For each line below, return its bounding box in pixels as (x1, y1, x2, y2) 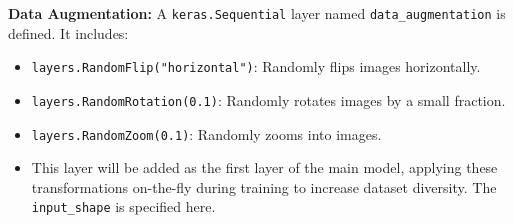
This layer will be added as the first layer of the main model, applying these (31, 157, 498, 178)
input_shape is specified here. (31, 196, 216, 217)
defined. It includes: (8, 22, 129, 43)
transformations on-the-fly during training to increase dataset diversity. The (31, 176, 497, 197)
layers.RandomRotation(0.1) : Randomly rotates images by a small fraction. (31, 89, 506, 110)
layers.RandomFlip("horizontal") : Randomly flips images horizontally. (31, 56, 481, 77)
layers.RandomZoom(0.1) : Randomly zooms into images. (31, 123, 382, 144)
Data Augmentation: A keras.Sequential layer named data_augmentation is (8, 3, 506, 23)
